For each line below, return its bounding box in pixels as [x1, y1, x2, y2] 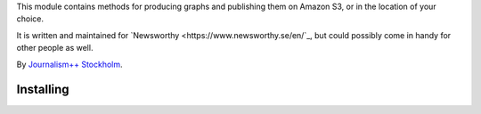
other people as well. [16, 43, 94, 53]
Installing [16, 82, 70, 97]
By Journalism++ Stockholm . [16, 59, 124, 69]
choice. [16, 13, 45, 24]
